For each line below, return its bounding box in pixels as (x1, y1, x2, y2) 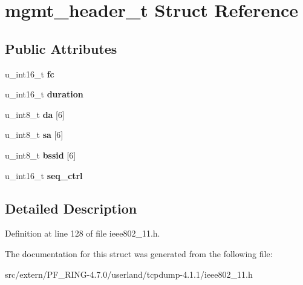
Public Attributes (5, 39, 117, 57)
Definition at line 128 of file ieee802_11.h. (5, 227, 160, 240)
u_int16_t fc (5, 67, 54, 80)
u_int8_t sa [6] (5, 128, 64, 141)
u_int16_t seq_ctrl (5, 169, 83, 182)
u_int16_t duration (5, 88, 83, 100)
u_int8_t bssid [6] (5, 148, 76, 161)
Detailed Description (5, 198, 137, 217)
